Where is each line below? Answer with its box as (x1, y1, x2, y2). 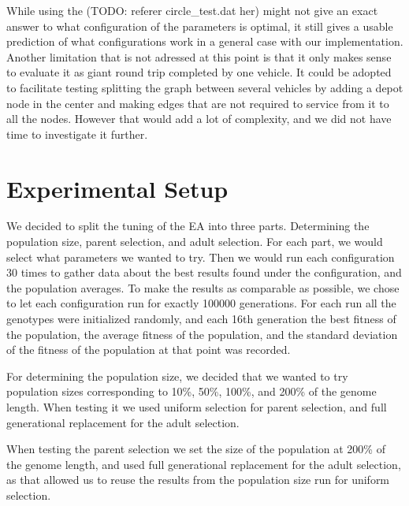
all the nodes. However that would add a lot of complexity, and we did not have (6, 110, 392, 127)
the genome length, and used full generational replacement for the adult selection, (6, 456, 401, 472)
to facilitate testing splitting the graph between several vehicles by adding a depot (6, 79, 403, 95)
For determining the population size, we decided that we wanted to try (6, 367, 348, 384)
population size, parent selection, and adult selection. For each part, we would (6, 233, 383, 250)
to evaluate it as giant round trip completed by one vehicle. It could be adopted (6, 64, 392, 80)
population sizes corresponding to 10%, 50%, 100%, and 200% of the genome (6, 383, 377, 400)
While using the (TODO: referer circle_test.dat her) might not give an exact (6, 2, 378, 18)
